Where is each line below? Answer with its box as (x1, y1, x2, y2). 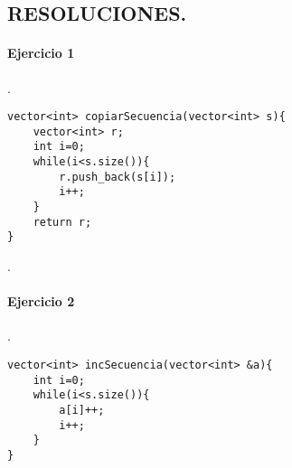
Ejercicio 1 (7, 43, 75, 62)
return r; (33, 215, 92, 229)
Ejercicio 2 (7, 292, 75, 311)
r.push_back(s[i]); (59, 170, 176, 183)
